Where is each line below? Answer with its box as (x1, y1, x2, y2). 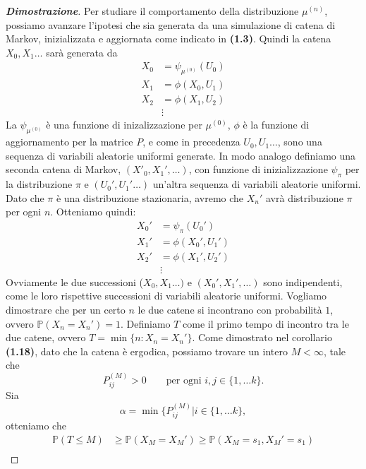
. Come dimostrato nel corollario (192, 330, 332, 345)
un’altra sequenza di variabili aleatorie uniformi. (152, 177, 361, 191)
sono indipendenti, (263, 274, 343, 289)
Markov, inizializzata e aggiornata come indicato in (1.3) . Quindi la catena (6, 31, 331, 46)
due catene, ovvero (6, 330, 86, 345)
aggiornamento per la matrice (6, 134, 133, 149)
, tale (323, 343, 346, 358)
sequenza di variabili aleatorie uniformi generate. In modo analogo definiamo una (6, 148, 356, 162)
